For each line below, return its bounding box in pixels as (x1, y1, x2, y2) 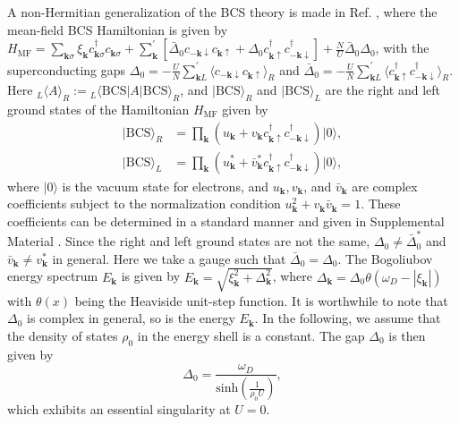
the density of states (7, 326, 118, 344)
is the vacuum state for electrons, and (62, 176, 269, 195)
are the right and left (325, 81, 441, 99)
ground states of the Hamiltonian (7, 99, 190, 118)
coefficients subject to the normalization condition (7, 194, 281, 213)
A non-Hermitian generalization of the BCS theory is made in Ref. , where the (7, 3, 438, 21)
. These (361, 194, 401, 213)
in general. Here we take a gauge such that (52, 249, 286, 267)
